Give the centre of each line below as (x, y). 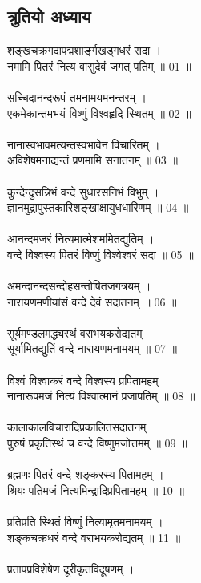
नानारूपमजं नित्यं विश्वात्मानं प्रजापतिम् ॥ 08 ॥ (101, 396)
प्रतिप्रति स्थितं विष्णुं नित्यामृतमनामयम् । (85, 522)
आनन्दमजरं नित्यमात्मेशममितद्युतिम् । (81, 239)
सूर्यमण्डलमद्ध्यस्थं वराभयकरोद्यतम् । (80, 332)
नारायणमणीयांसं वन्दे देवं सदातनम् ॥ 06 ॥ (92, 301)
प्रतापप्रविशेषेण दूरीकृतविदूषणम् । (71, 568)
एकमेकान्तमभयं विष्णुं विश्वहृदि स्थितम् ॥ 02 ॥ (99, 113)
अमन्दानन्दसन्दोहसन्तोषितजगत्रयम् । (79, 286)
